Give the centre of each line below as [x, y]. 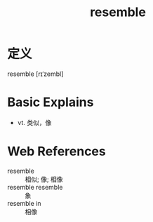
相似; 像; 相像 [44, 179]
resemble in [24, 203]
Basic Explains [51, 102]
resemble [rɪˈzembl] [35, 74]
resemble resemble [35, 187]
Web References [57, 151]
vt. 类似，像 [34, 122]
